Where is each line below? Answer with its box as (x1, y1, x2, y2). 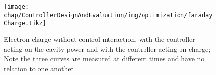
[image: (4, 3, 29, 10)
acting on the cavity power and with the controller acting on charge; (4, 43, 211, 54)
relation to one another (4, 63, 73, 73)
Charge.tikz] (4, 20, 46, 27)
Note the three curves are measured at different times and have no (4, 53, 205, 64)
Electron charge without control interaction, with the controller (4, 34, 195, 44)
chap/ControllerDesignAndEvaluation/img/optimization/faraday (4, 11, 213, 19)
